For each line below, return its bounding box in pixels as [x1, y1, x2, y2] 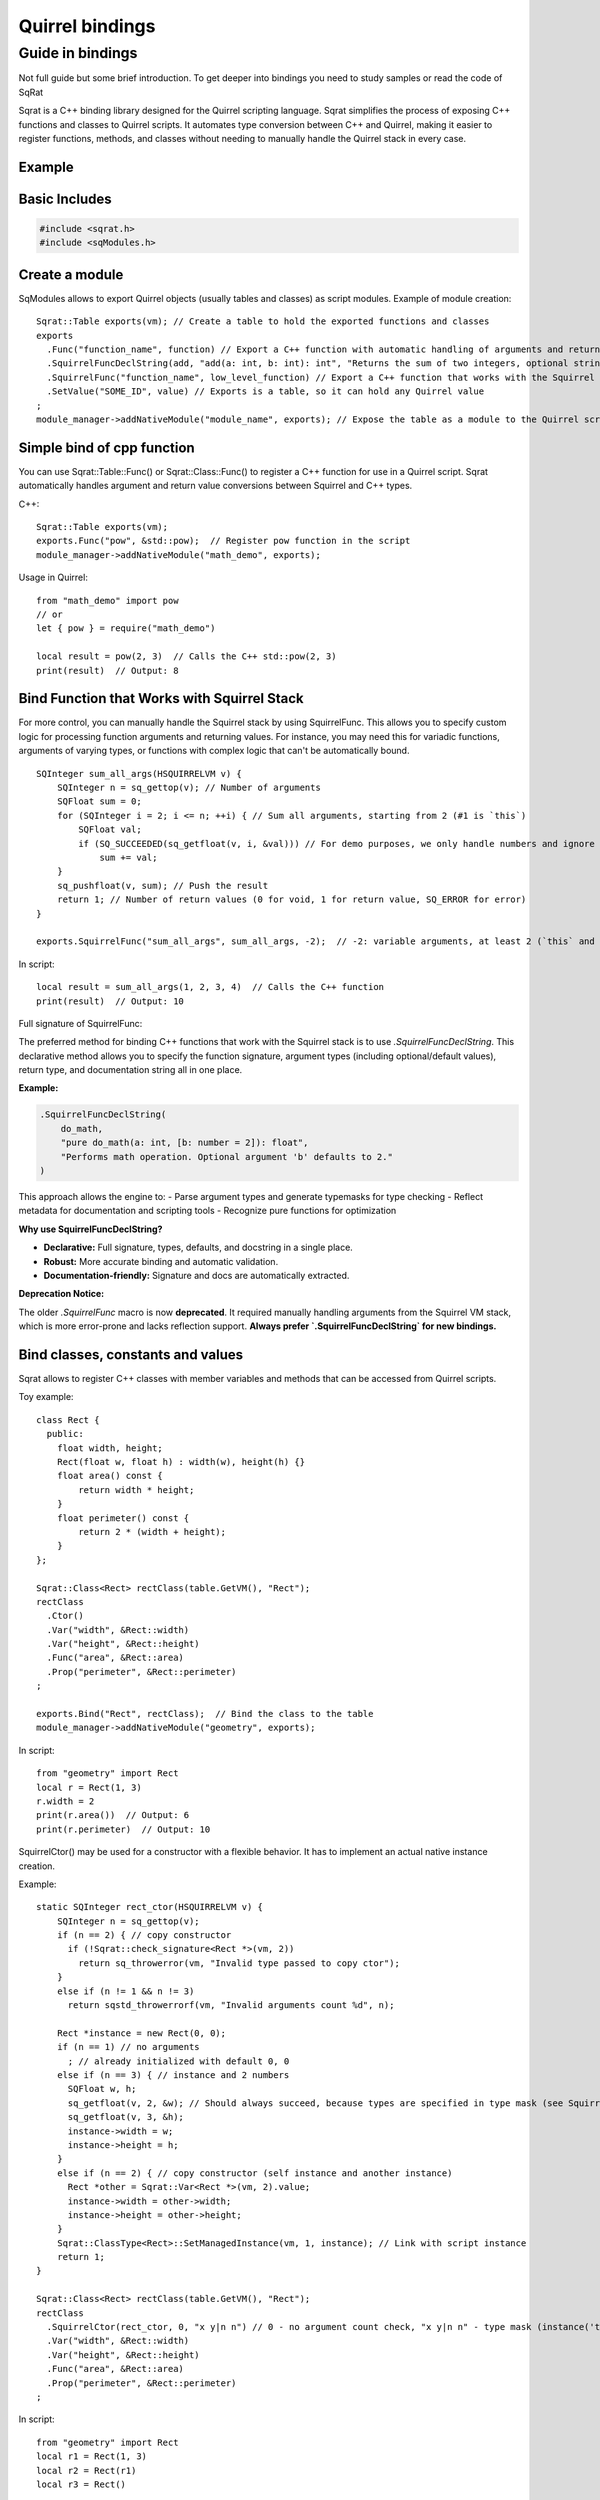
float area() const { [56, 1470, 164, 1482]
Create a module [18, 266, 124, 283]
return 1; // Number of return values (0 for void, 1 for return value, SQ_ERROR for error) [56, 894, 527, 905]
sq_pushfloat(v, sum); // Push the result [56, 880, 269, 891]
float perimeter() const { [56, 1512, 190, 1524]
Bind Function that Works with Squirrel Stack [18, 690, 304, 707]
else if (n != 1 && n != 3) [56, 1985, 195, 1997]
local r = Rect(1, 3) [36, 1781, 142, 1793]
